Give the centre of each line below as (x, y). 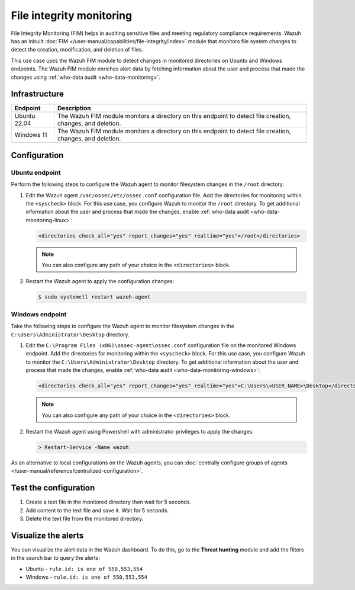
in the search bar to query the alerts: (55, 558)
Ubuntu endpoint (36, 172)
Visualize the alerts (47, 535)
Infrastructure (38, 94)
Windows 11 (31, 135)
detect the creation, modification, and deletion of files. (77, 50)
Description (74, 108)
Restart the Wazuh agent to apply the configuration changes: (100, 281)
